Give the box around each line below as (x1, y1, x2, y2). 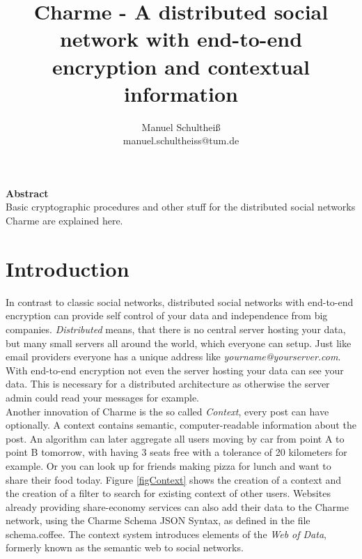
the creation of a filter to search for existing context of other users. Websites (6, 486, 331, 500)
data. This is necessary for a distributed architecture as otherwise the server (6, 376, 330, 391)
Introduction (6, 254, 129, 282)
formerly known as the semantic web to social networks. (6, 540, 244, 555)
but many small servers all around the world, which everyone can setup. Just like (6, 335, 352, 350)
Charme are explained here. (6, 213, 123, 228)
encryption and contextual (52, 52, 310, 80)
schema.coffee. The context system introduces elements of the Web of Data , (6, 526, 326, 541)
